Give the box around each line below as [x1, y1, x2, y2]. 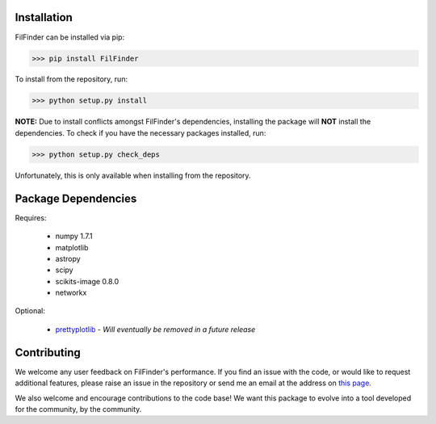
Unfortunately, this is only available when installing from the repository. [15, 170, 251, 180]
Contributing [15, 346, 81, 359]
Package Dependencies [15, 191, 137, 205]
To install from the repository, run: [15, 74, 128, 84]
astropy [55, 254, 81, 263]
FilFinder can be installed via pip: [15, 32, 125, 42]
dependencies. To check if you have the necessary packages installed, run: [15, 128, 266, 137]
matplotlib [55, 242, 89, 252]
